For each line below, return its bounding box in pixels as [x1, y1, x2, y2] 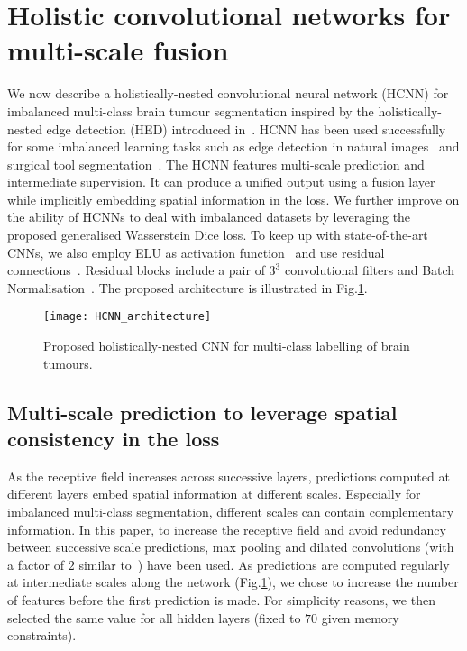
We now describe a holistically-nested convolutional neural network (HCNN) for [7, 84, 449, 103]
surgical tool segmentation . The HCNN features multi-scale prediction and [7, 154, 425, 173]
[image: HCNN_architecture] [43, 310, 212, 324]
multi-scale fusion [7, 32, 229, 69]
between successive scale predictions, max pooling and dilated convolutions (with [7, 537, 454, 556]
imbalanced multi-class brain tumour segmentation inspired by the [7, 101, 374, 120]
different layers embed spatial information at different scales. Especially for [7, 484, 421, 503]
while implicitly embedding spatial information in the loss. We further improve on [7, 189, 460, 208]
